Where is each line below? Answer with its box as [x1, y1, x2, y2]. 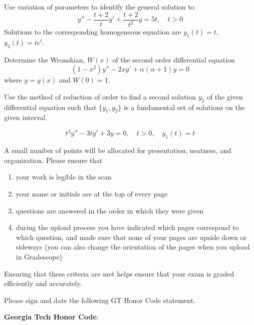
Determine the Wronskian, [4, 54, 85, 64]
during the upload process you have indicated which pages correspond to [16, 222, 239, 232]
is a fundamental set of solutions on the [124, 101, 245, 112]
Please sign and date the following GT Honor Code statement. [4, 294, 196, 305]
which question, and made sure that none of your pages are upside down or [16, 231, 246, 242]
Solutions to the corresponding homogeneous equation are [4, 26, 181, 36]
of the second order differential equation [112, 54, 235, 64]
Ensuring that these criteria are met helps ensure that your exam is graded [4, 268, 234, 278]
